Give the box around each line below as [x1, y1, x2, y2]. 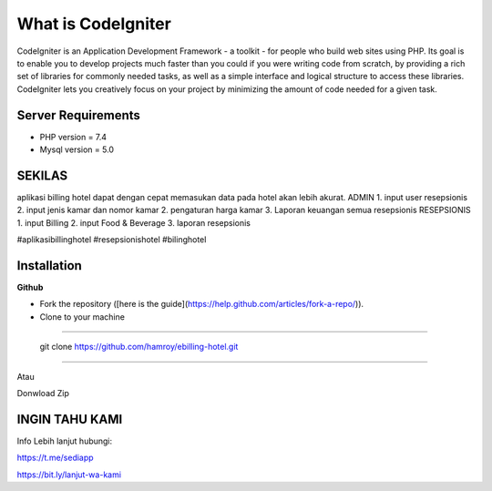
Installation [16, 258, 82, 273]
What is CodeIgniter [16, 14, 172, 34]
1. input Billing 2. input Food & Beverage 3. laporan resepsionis [16, 217, 251, 228]
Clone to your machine [39, 311, 125, 322]
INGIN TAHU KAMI [16, 411, 123, 427]
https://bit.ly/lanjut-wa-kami [16, 469, 122, 480]
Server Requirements [16, 107, 141, 123]
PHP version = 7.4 [39, 131, 108, 142]
